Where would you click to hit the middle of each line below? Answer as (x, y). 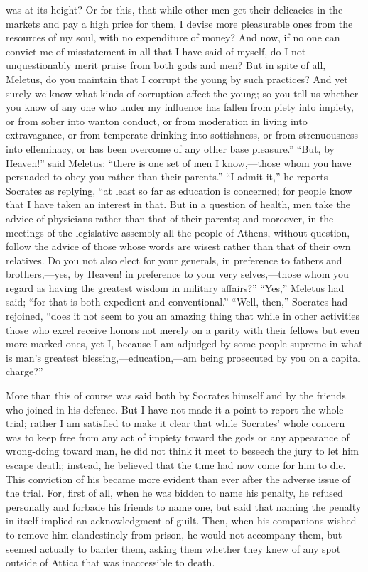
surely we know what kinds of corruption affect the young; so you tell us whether (182, 93)
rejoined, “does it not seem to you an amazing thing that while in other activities (183, 316)
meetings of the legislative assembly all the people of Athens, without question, (178, 232)
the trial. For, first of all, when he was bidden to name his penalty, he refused (174, 493)
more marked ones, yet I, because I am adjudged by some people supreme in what (184, 344)
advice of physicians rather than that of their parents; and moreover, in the (170, 218)
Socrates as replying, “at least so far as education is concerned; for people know (179, 190)
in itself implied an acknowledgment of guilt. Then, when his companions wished (181, 520)
